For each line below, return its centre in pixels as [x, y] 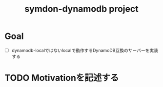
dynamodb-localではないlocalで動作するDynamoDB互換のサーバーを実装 [85, 50]
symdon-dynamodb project [81, 9]
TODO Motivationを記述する [62, 78]
